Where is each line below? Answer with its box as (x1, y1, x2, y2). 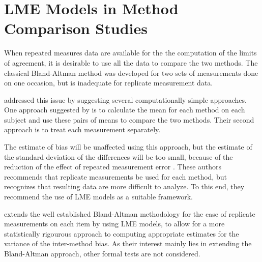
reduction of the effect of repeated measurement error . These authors (4, 161, 222, 172)
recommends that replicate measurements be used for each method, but (4, 171, 227, 182)
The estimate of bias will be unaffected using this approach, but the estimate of (4, 141, 252, 152)
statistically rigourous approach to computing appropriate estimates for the (4, 228, 239, 239)
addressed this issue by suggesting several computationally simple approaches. (4, 94, 247, 105)
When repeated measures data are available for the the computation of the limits (4, 47, 257, 58)
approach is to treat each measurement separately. (4, 124, 161, 135)
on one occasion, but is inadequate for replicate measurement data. (4, 77, 213, 88)
